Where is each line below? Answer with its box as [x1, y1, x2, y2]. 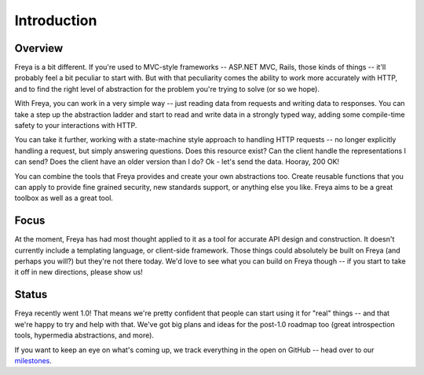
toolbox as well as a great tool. [14, 193, 114, 203]
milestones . [14, 355, 53, 365]
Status [14, 288, 48, 301]
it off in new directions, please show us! [14, 268, 143, 277]
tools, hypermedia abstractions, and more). [14, 330, 155, 340]
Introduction [14, 12, 97, 29]
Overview [14, 42, 64, 55]
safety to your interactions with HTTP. [14, 121, 137, 130]
